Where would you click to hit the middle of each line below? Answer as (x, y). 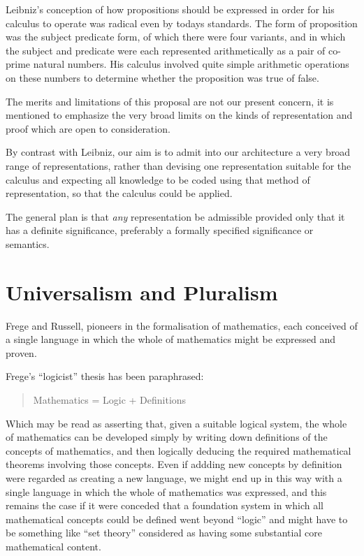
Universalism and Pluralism (142, 292)
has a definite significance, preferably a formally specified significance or (160, 230)
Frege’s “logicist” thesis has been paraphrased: (105, 376)
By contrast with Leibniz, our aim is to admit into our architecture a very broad (178, 152)
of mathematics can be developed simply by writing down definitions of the (167, 437)
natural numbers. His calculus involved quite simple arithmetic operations (191, 64)
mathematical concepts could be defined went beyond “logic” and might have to (177, 519)
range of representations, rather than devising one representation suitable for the (179, 165)
